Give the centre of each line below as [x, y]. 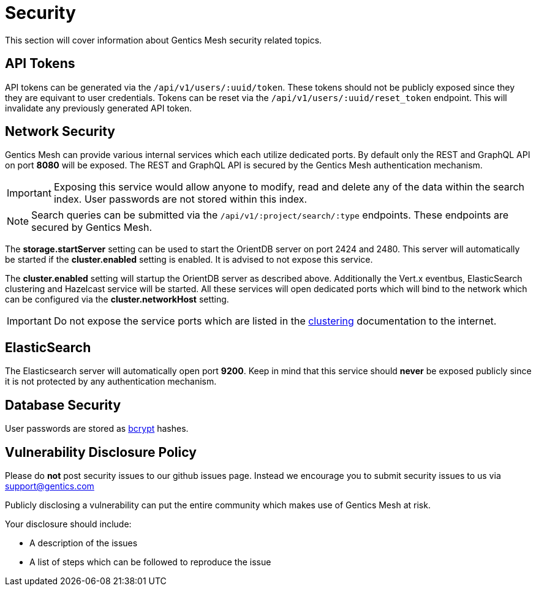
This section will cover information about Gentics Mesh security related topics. [164, 40]
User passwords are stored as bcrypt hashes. [97, 429]
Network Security [60, 132]
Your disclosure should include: [68, 524]
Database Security [63, 405]
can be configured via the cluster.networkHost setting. [117, 299]
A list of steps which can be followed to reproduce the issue [150, 562]
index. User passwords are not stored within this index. [180, 199]
